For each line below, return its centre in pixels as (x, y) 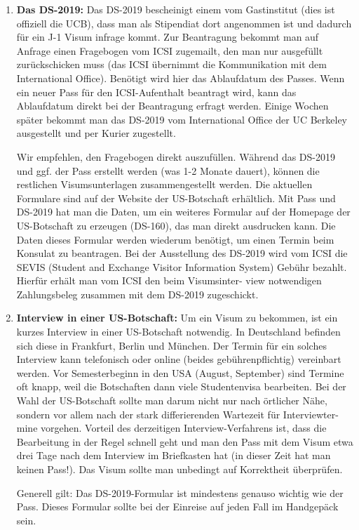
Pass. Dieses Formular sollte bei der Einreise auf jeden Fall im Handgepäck (177, 506)
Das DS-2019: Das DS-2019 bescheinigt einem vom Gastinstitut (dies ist (176, 9)
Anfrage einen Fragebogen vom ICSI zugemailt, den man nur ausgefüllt (170, 50)
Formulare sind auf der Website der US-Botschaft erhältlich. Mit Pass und (176, 198)
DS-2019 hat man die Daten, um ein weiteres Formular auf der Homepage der (183, 212)
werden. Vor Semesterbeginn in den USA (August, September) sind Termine (180, 372)
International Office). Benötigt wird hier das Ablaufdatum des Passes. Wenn (181, 78)
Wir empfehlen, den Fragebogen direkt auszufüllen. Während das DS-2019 (176, 156)
